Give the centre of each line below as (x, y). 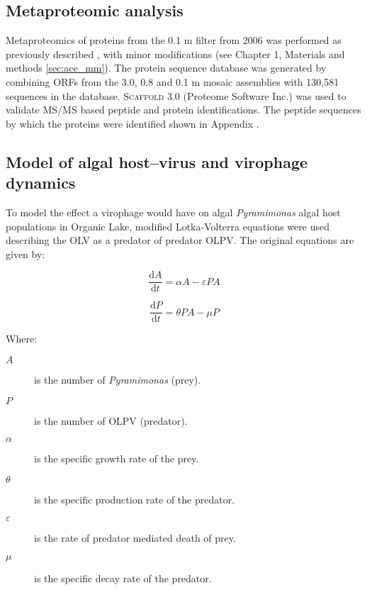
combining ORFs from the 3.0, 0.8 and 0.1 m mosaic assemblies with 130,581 (173, 81)
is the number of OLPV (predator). (111, 420)
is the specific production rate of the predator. (135, 499)
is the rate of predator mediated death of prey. (135, 538)
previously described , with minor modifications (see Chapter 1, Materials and (175, 54)
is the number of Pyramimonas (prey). (118, 380)
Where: (21, 339)
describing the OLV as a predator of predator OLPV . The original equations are (180, 240)
